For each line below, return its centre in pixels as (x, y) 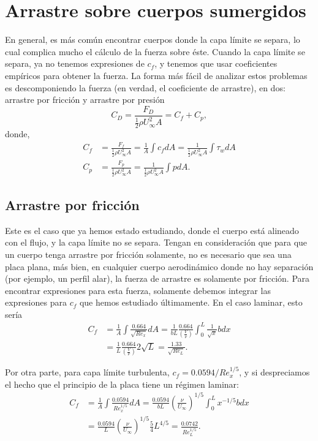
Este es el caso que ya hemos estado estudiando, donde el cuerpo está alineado (152, 230)
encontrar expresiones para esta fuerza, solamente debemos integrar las (138, 290)
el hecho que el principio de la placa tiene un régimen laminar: (122, 384)
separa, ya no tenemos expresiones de (75, 63)
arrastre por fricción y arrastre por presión (85, 100)
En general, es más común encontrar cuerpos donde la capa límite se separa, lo (153, 40)
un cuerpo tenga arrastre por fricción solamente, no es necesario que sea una (148, 254)
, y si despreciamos (274, 372)
